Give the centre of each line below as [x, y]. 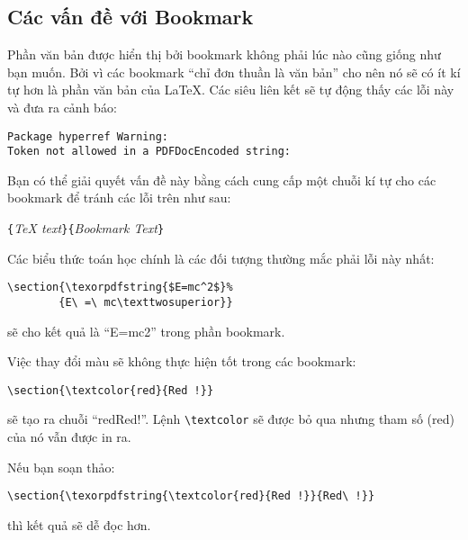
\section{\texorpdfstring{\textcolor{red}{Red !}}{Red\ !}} [191, 496]
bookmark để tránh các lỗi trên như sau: [119, 198]
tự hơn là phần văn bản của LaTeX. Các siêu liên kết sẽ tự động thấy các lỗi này [231, 90]
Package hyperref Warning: [88, 136]
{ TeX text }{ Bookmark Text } [86, 228]
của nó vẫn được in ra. [69, 437]
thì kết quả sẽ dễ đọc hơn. [79, 524]
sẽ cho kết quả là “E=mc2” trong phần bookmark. [146, 331]
